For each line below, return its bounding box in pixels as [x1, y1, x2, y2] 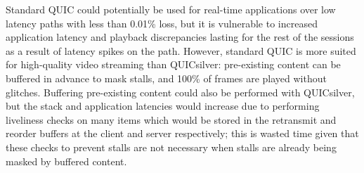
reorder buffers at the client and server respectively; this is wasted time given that [6, 126, 359, 141]
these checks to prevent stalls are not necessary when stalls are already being [6, 139, 337, 154]
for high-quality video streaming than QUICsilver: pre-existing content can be [6, 57, 341, 72]
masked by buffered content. [6, 153, 127, 168]
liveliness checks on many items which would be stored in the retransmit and [6, 112, 337, 127]
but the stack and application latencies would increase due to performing [6, 98, 320, 113]
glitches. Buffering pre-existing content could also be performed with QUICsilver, [6, 84, 355, 99]
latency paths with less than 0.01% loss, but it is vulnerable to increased [6, 15, 318, 30]
